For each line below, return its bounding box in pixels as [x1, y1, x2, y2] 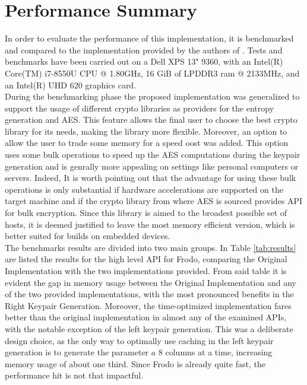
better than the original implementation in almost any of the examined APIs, [5, 311, 287, 323]
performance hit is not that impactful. [5, 369, 144, 381]
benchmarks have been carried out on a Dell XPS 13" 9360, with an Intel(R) [5, 55, 283, 68]
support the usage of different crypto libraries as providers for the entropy [5, 101, 274, 114]
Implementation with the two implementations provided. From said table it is [5, 265, 287, 276]
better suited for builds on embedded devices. [5, 230, 170, 242]
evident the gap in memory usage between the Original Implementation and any [5, 276, 296, 288]
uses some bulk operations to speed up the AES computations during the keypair [5, 148, 300, 161]
